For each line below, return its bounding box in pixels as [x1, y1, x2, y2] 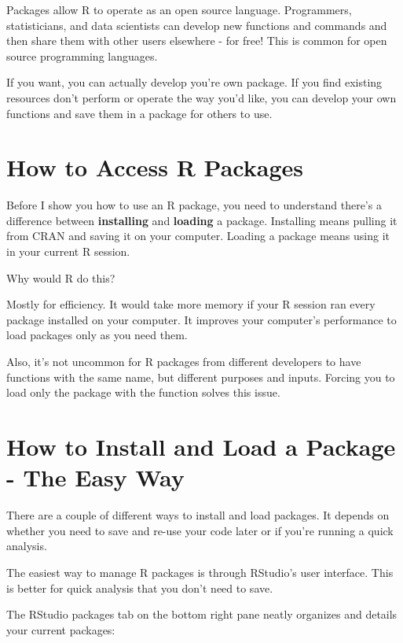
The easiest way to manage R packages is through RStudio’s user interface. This [6, 564, 394, 580]
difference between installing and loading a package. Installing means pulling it [6, 212, 398, 228]
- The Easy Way [6, 461, 185, 493]
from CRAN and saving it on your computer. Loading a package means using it [6, 227, 390, 244]
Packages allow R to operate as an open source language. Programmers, [6, 2, 352, 17]
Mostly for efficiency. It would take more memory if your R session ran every [6, 296, 376, 312]
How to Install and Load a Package [6, 431, 396, 462]
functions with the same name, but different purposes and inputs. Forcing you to [6, 368, 395, 385]
